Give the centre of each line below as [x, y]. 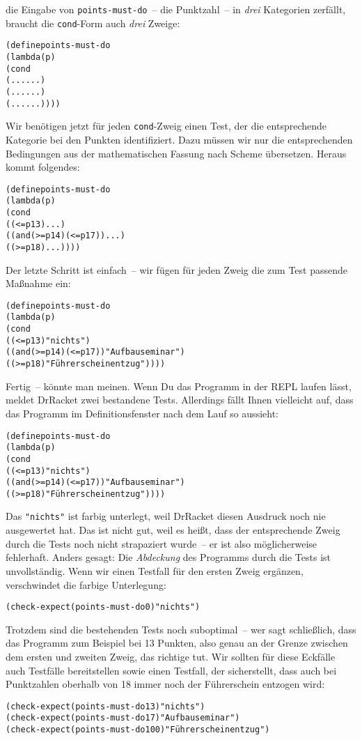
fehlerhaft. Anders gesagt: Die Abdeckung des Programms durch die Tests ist [168, 557]
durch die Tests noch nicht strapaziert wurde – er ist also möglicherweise [162, 543]
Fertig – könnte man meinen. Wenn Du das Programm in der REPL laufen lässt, [179, 386]
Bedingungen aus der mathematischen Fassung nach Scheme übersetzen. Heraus [176, 153]
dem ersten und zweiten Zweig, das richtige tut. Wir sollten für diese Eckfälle [171, 656]
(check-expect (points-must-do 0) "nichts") [103, 607]
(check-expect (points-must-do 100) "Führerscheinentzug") [138, 730]
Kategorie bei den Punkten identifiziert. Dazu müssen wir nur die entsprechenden [179, 139]
